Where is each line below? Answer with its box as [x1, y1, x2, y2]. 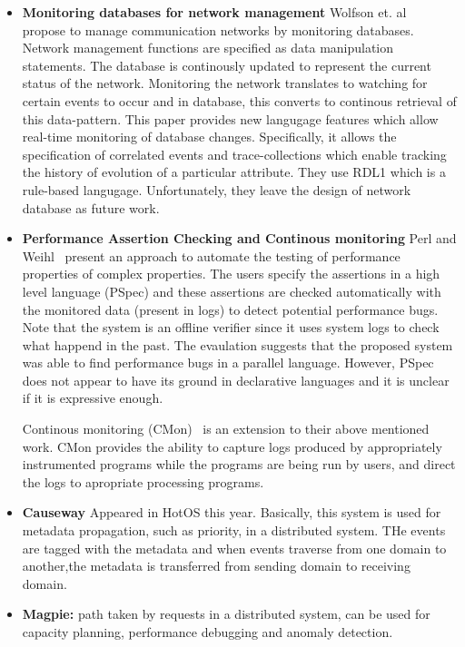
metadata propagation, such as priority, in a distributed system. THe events [22, 521, 446, 540]
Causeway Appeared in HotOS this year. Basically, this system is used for [22, 503, 441, 522]
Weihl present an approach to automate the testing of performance [22, 246, 401, 265]
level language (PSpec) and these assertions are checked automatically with [22, 281, 441, 300]
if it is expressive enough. [22, 388, 163, 407]
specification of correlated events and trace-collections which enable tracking [22, 144, 447, 163]
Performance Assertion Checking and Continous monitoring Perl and [22, 229, 457, 248]
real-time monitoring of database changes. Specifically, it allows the [22, 127, 397, 146]
